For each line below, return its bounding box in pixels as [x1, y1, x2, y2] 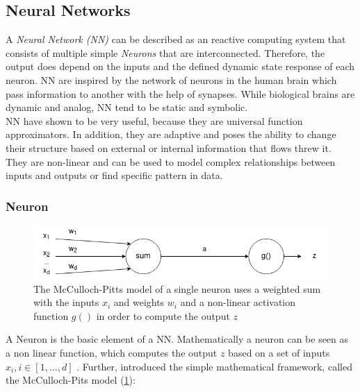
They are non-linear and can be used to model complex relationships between [6, 154, 336, 169]
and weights [113, 295, 165, 309]
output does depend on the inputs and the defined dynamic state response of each [6, 59, 355, 74]
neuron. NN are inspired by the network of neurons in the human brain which [6, 72, 337, 87]
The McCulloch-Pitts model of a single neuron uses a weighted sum [33, 281, 321, 296]
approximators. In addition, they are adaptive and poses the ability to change [6, 127, 336, 142]
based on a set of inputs [228, 346, 330, 359]
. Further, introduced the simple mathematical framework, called [76, 359, 352, 373]
